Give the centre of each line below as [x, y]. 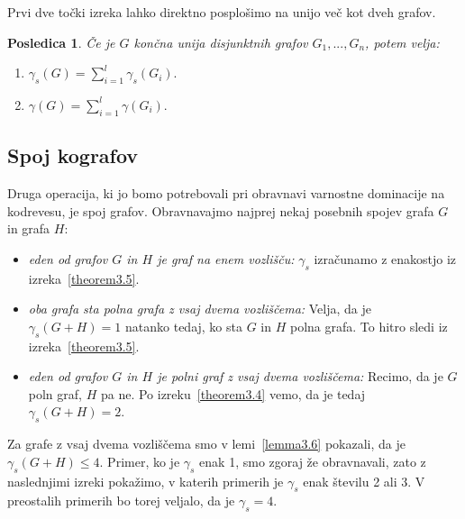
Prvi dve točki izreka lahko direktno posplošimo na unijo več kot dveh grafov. [222, 12]
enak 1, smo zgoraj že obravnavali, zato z [313, 461]
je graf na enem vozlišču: [226, 258]
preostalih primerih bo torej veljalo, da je [121, 501]
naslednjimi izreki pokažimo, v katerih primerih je [146, 481]
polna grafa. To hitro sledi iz [369, 326]
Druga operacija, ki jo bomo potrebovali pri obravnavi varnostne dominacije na [226, 192]
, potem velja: [402, 42]
